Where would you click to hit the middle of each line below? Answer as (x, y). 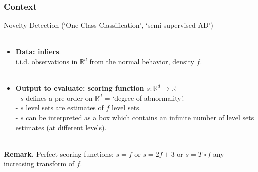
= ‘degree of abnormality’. (144, 98)
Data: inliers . (38, 52)
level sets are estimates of (65, 108)
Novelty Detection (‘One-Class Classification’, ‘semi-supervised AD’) (109, 25)
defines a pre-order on (59, 98)
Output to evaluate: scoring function (80, 88)
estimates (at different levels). (61, 127)
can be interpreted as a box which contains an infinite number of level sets (140, 117)
